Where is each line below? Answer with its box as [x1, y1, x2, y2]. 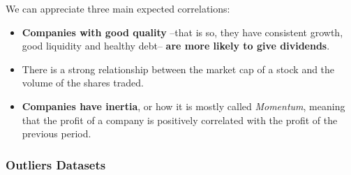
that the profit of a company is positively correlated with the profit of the [22, 112, 338, 127]
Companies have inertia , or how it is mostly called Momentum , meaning [22, 98, 345, 113]
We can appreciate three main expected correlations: [6, 1, 230, 15]
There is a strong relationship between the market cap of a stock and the [22, 61, 335, 76]
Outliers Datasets [6, 155, 106, 173]
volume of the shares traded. [22, 75, 144, 90]
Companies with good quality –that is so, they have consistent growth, [22, 24, 343, 39]
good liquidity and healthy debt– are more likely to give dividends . [22, 38, 330, 53]
